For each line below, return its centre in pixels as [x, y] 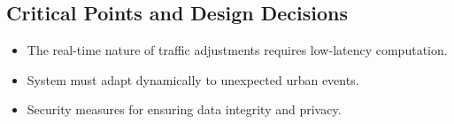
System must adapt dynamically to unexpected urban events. [193, 79]
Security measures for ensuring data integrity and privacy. [184, 109]
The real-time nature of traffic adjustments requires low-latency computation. [237, 50]
